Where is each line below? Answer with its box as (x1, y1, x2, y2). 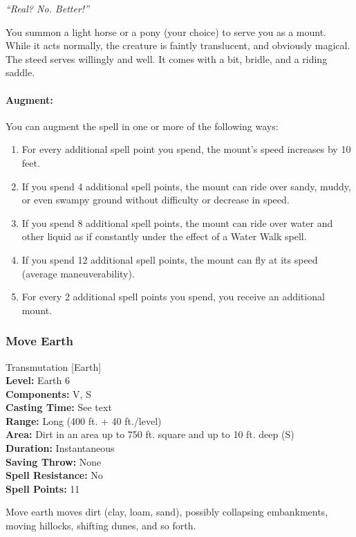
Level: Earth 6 (6, 373, 71, 388)
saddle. (6, 65, 35, 80)
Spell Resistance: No (6, 468, 103, 482)
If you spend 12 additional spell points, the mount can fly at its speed (21, 252, 318, 266)
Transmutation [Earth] (6, 359, 102, 374)
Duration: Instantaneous (6, 441, 115, 455)
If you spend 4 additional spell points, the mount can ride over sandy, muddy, (21, 179, 351, 193)
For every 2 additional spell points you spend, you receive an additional (21, 289, 325, 304)
